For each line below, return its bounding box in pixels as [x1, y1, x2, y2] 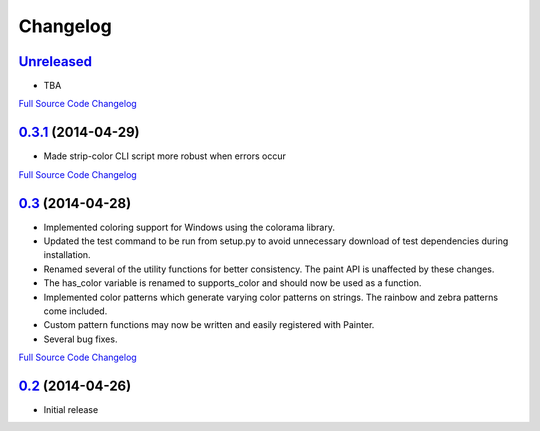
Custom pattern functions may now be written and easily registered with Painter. [43, 319, 375, 331]
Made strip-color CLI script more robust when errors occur [43, 150, 287, 162]
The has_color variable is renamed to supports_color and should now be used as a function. [43, 277, 422, 289]
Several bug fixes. [43, 333, 118, 345]
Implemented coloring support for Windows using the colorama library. [43, 221, 335, 233]
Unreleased [18, 53, 93, 70]
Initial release [43, 404, 99, 416]
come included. [43, 305, 108, 317]
